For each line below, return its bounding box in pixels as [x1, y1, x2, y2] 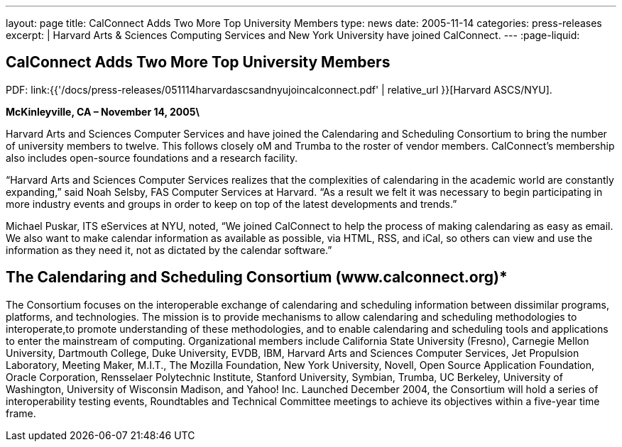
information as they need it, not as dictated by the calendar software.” [6, 243, 332, 256]
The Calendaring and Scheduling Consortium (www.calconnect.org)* [6, 268, 508, 287]
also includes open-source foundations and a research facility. [6, 151, 298, 164]
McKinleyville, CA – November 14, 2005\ [6, 105, 200, 118]
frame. [6, 407, 36, 419]
